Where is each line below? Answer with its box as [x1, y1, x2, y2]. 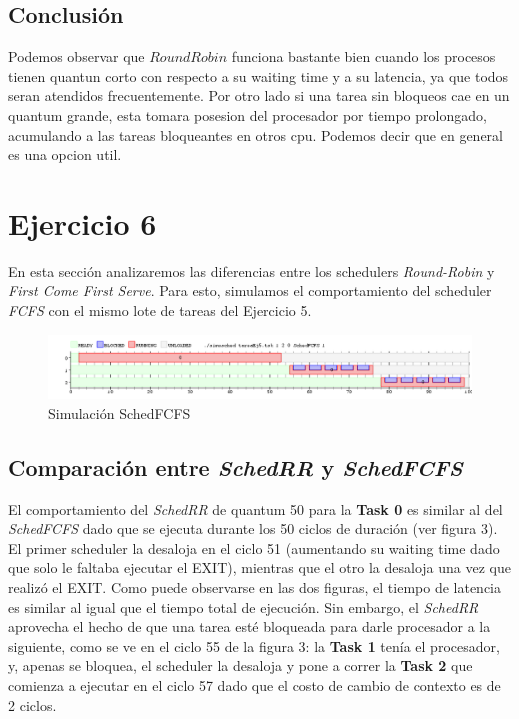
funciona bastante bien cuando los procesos [231, 46, 496, 67]
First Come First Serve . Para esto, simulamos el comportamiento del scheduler [8, 280, 492, 301]
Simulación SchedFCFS [48, 402, 191, 423]
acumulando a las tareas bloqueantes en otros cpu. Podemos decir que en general [8, 124, 503, 145]
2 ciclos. [8, 694, 57, 715]
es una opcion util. [8, 144, 122, 165]
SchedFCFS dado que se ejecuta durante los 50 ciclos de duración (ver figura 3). [8, 518, 498, 539]
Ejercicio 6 [8, 202, 157, 243]
